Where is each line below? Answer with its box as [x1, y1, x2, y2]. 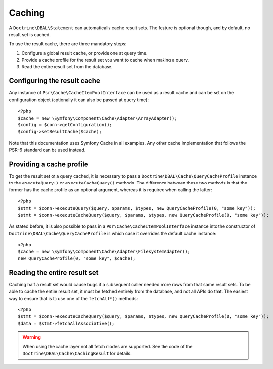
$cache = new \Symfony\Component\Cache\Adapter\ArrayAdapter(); [18, 115, 178, 121]
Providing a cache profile [9, 160, 89, 168]
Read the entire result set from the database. [21, 63, 113, 69]
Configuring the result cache [9, 77, 100, 85]
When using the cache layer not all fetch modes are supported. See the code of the [22, 343, 193, 349]
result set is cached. [9, 31, 51, 37]
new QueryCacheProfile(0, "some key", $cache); [18, 255, 136, 261]
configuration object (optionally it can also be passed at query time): [9, 97, 149, 103]
